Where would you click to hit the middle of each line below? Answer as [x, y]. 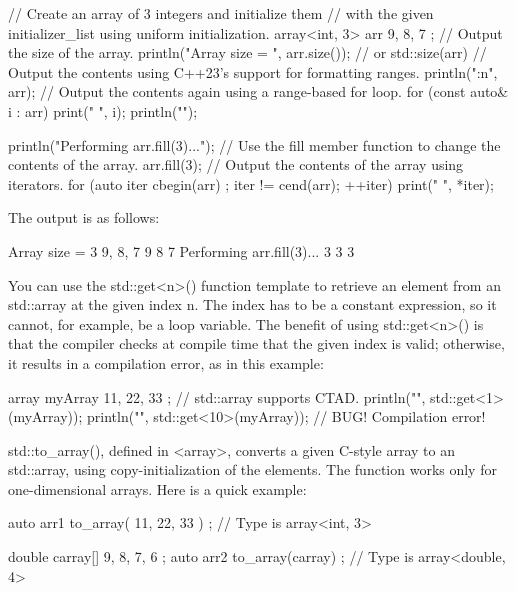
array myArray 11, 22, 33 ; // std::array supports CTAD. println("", [217, 396]
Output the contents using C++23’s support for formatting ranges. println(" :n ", [253, 71]
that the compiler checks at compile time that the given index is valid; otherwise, [256, 343]
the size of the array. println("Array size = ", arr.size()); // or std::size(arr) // [247, 52]
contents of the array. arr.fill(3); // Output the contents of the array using [236, 164]
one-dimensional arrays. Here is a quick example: [157, 488]
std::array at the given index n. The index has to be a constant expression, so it [252, 304]
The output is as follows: [84, 217]
